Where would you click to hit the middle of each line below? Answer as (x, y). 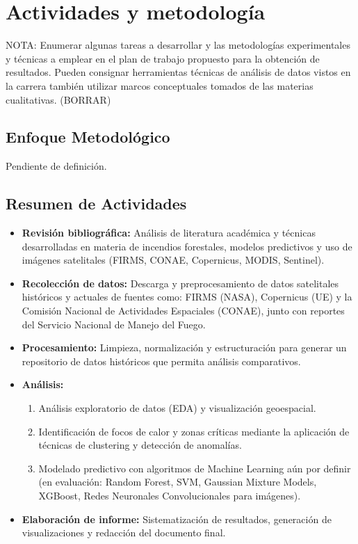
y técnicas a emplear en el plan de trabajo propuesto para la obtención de (163, 58)
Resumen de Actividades (96, 203)
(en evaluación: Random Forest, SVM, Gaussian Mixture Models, (178, 482)
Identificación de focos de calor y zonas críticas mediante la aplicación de (194, 431)
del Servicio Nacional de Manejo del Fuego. (114, 324)
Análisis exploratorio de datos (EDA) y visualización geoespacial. (177, 408)
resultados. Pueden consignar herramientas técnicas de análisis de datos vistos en (178, 72)
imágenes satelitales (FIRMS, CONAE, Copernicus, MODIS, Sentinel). (173, 260)
